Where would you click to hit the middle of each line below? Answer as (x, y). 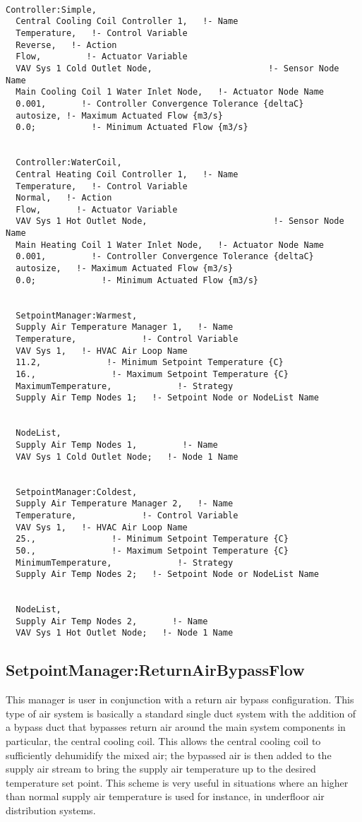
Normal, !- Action (64, 198)
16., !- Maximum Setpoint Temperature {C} (152, 374)
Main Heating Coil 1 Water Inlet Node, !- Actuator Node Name (170, 245)
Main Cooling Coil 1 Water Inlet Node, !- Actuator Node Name (170, 92)
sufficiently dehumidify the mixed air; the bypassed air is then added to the (169, 755)
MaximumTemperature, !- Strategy (125, 386)
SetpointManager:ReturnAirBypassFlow (155, 670)
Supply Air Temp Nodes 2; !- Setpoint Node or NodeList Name (167, 574)
